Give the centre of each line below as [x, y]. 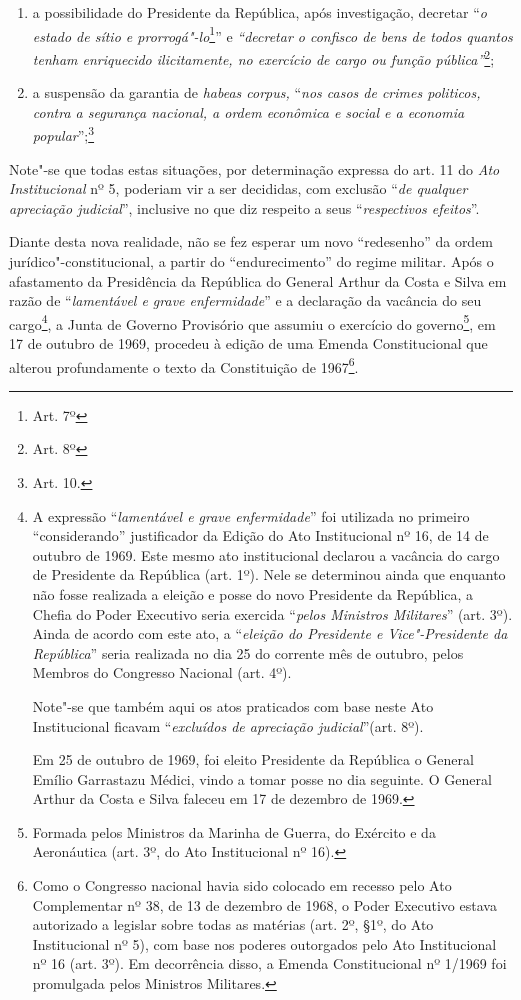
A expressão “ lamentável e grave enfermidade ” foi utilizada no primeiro [251, 515]
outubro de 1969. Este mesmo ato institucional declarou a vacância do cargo [266, 554]
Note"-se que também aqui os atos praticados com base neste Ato [233, 705]
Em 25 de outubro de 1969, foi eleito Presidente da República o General [253, 759]
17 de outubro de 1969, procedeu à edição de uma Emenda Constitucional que [248, 342]
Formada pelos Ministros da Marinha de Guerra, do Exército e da [234, 831]
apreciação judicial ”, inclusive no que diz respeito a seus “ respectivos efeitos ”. [244, 207]
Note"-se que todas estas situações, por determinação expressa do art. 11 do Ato [254, 168]
